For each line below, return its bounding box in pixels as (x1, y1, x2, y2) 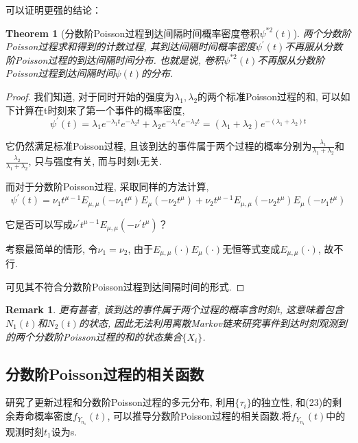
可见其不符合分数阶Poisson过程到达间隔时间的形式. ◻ (5, 279, 245, 293)
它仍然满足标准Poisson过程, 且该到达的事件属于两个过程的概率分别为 (5, 138, 312, 152)
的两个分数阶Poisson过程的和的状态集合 (5, 329, 182, 343)
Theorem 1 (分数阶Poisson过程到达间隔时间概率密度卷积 (5, 25, 260, 40)
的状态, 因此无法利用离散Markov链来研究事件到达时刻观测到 (78, 316, 347, 330)
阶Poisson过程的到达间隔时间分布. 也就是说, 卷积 (5, 52, 224, 67)
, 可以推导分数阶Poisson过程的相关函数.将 (107, 408, 291, 422)
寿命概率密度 (14, 408, 73, 422)
